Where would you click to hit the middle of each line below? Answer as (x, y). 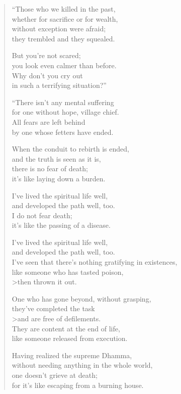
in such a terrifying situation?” (59, 85)
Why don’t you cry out (47, 75)
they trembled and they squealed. (63, 38)
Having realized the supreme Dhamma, (72, 355)
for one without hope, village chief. (65, 112)
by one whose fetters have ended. (63, 132)
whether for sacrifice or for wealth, (65, 18)
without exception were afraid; (59, 29)
